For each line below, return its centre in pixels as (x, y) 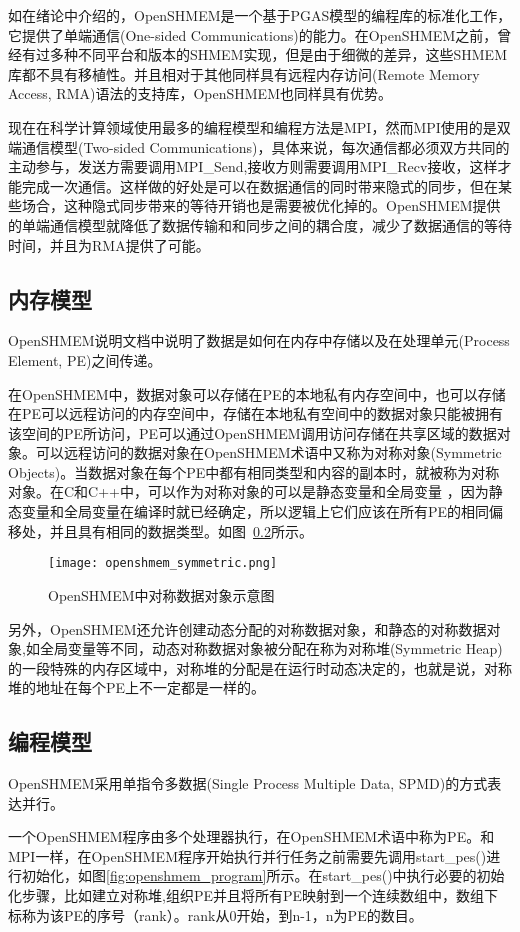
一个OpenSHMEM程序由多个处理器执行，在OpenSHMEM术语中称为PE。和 (251, 836)
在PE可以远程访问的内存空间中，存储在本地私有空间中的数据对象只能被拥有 (256, 413)
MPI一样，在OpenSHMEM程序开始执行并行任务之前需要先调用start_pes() (247, 855)
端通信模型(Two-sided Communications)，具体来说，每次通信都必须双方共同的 (259, 146)
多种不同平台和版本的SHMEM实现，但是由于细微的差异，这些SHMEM (278, 54)
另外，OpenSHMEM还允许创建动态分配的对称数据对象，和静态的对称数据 (247, 628)
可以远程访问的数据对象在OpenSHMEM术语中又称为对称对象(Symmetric (268, 452)
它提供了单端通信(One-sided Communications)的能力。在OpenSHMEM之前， (253, 34)
